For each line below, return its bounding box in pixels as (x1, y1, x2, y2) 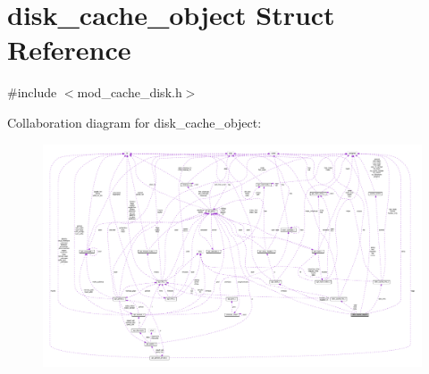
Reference (7, 31, 131, 68)
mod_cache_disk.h (77, 83, 182, 102)
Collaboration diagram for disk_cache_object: (7, 112, 262, 131)
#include (7, 83, 57, 102)
